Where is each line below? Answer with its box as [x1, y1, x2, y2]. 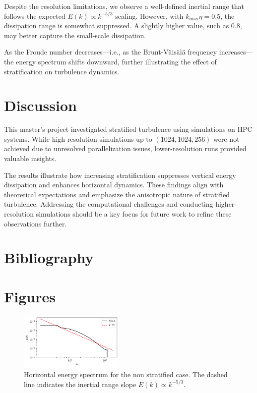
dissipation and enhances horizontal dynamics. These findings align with [4, 179, 224, 190]
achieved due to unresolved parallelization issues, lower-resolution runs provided [4, 143, 247, 154]
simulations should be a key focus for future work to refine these [36, 209, 232, 219]
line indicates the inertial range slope [24, 379, 136, 389]
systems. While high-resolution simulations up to [4, 133, 152, 144]
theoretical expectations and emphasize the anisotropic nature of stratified [4, 189, 230, 199]
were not [213, 133, 240, 144]
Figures [4, 286, 56, 306]
